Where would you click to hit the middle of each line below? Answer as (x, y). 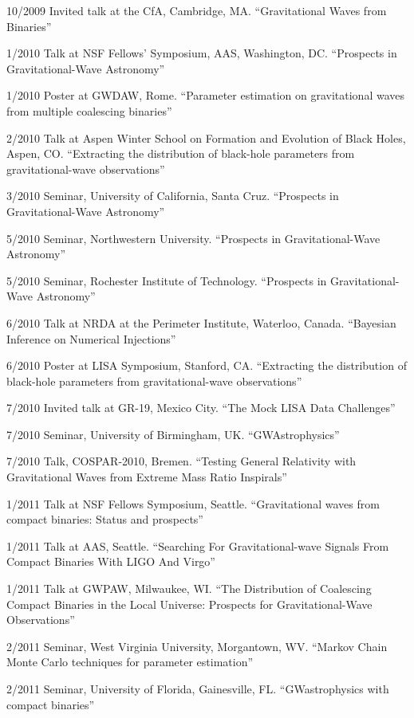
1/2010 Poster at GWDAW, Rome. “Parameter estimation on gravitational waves (205, 95)
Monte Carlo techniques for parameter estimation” (130, 662)
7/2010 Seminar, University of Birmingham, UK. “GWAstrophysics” (173, 434)
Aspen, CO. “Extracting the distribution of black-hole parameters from (181, 153)
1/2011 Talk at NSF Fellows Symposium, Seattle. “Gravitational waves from (193, 503)
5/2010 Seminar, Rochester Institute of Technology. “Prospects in (167, 280)
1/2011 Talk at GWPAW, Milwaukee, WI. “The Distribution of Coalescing (189, 589)
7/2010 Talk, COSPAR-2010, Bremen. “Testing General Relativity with (181, 461)
